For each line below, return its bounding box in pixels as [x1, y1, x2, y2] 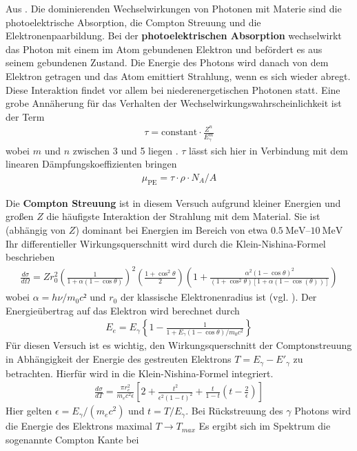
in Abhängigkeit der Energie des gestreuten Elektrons [6, 352, 232, 366]
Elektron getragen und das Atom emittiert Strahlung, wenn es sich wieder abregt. [6, 68, 351, 83]
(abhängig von [6, 222, 66, 237]
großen [6, 209, 34, 223]
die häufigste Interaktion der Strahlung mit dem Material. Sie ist [46, 209, 320, 223]
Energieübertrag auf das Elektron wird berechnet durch [6, 303, 240, 317]
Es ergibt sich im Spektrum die [198, 419, 331, 433]
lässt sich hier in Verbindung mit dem [189, 143, 349, 157]
